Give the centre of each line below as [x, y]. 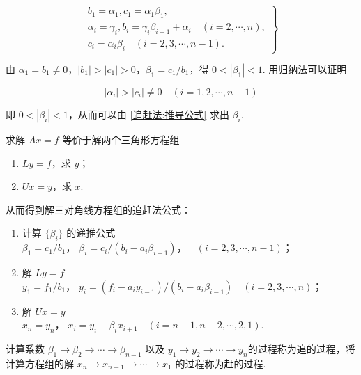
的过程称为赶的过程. [221, 363]
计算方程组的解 [40, 363]
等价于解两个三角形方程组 [121, 139]
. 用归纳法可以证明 [305, 69]
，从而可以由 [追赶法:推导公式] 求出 [148, 114]
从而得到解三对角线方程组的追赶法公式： [98, 209]
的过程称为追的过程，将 [301, 349]
